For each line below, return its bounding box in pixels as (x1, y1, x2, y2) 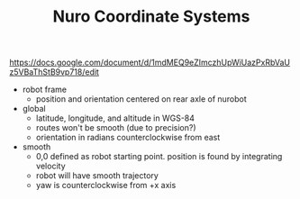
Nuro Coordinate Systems (52, 6, 250, 27)
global (22, 104, 47, 114)
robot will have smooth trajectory (35, 170, 159, 181)
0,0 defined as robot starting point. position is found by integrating (35, 151, 283, 162)
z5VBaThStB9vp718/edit (9, 67, 99, 77)
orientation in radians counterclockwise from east (35, 132, 221, 143)
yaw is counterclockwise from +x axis (35, 180, 177, 191)
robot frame (22, 84, 68, 95)
